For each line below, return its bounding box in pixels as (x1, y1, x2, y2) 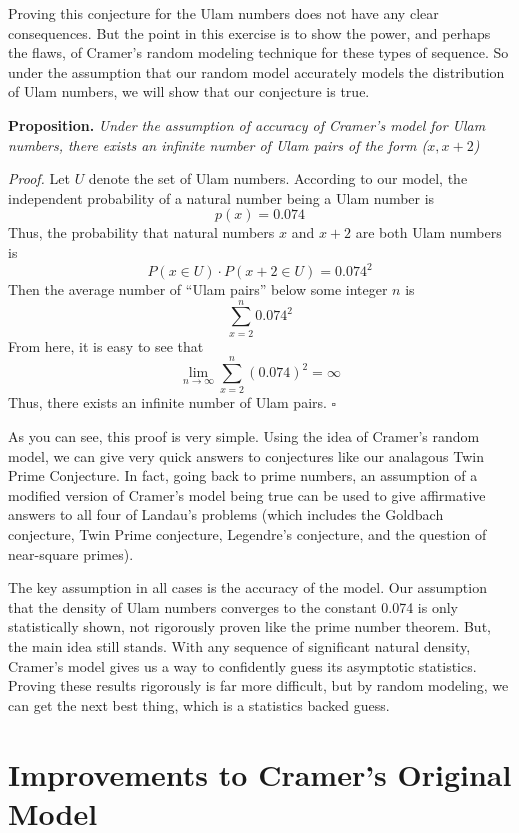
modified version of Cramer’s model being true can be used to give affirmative (8, 484, 486, 505)
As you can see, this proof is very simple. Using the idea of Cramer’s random (8, 426, 480, 447)
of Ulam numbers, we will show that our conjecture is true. (8, 81, 370, 102)
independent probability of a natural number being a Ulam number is (8, 187, 435, 208)
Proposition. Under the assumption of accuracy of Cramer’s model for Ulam (8, 114, 486, 135)
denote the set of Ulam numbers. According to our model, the (88, 168, 468, 189)
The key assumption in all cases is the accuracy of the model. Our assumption (8, 577, 487, 598)
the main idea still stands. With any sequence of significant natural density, (8, 636, 471, 656)
